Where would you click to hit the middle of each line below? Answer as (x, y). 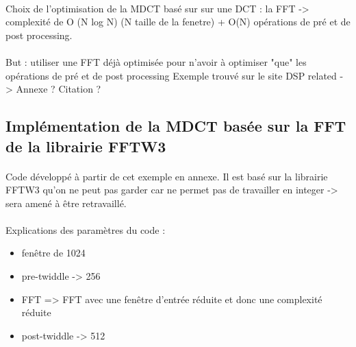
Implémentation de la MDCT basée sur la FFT (176, 126)
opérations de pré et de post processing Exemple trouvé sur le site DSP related (171, 75)
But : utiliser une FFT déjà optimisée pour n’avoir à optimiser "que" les (156, 61)
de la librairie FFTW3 (86, 146)
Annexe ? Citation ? (59, 89)
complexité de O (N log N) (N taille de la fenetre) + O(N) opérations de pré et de (178, 22)
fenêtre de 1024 (53, 253)
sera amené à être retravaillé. (66, 203)
